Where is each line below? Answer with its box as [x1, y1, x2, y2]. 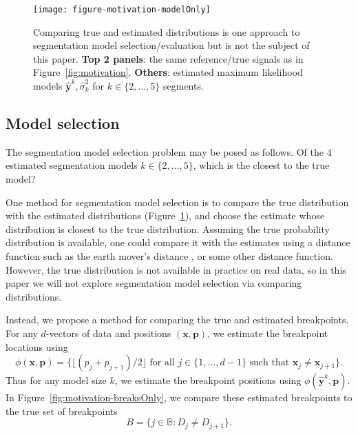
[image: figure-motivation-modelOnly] [33, 5, 211, 14]
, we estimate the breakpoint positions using [114, 373, 302, 387]
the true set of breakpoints [6, 403, 118, 418]
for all [149, 358, 175, 368]
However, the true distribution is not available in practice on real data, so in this [6, 262, 346, 276]
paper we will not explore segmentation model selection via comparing [6, 276, 302, 290]
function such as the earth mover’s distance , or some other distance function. [6, 248, 333, 263]
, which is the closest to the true [193, 158, 330, 172]
